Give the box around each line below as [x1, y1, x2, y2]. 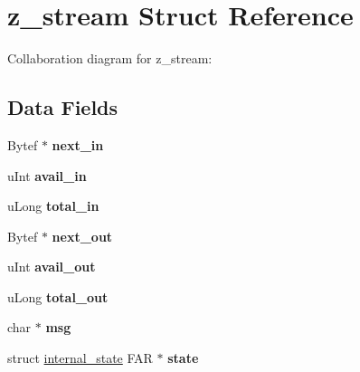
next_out [52, 226, 113, 245]
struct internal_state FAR [7, 348, 153, 367]
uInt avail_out [7, 257, 96, 276]
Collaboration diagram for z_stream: [7, 49, 213, 68]
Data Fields [7, 93, 118, 121]
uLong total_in [7, 196, 99, 215]
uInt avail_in [7, 166, 87, 185]
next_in [52, 135, 104, 154]
